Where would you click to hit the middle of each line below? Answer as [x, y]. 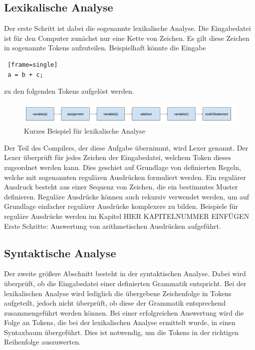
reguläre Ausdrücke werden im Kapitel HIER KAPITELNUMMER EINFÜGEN [127, 216]
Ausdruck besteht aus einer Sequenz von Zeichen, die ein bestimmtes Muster [121, 187]
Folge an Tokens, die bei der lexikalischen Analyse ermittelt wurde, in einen [120, 322]
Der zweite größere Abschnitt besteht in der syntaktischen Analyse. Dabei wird [125, 273]
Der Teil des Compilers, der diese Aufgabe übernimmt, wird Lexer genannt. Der [126, 147]
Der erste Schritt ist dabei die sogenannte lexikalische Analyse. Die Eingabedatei [127, 28]
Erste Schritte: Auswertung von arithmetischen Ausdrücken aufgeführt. [113, 226]
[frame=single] [33, 65]
